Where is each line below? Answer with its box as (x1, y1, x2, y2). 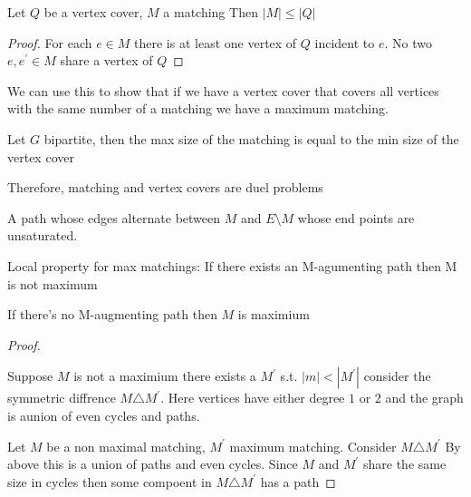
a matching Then (163, 3, 258, 21)
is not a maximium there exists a (73, 366, 256, 385)
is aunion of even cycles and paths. (7, 405, 200, 424)
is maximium (237, 305, 310, 324)
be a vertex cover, (43, 3, 143, 21)
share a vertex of (60, 51, 153, 70)
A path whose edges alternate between (7, 208, 221, 227)
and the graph (385, 388, 464, 407)
